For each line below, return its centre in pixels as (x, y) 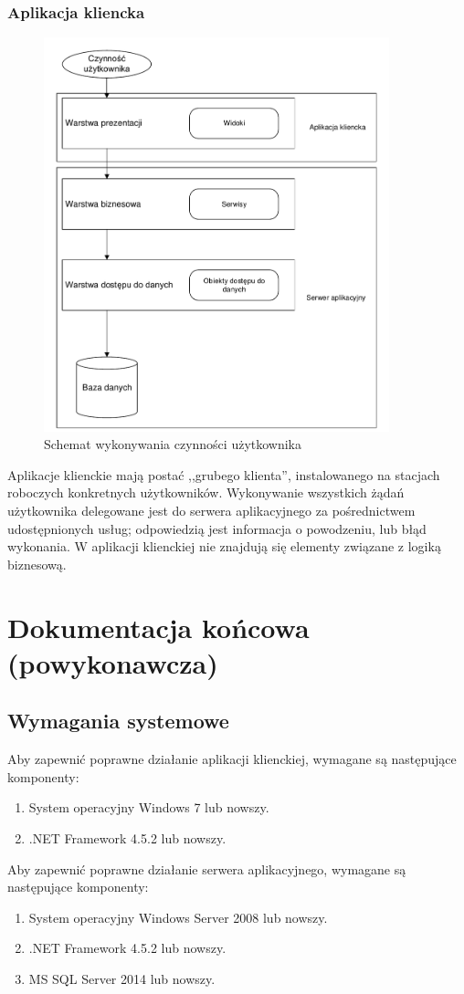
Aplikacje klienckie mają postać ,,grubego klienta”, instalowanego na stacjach (224, 474)
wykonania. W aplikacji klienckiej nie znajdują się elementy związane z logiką (224, 546)
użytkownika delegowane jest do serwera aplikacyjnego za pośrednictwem (211, 511)
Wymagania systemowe (118, 721)
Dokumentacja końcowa (158, 627)
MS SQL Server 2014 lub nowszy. (122, 978)
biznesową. (37, 564)
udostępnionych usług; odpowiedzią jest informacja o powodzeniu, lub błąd (217, 528)
